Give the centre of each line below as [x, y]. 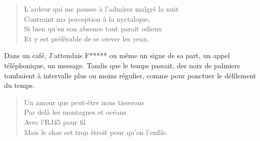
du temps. [19, 85]
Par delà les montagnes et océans [75, 112]
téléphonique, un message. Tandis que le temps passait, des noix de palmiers [122, 65]
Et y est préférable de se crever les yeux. [87, 38]
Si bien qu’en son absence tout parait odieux [93, 29]
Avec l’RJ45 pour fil [55, 122]
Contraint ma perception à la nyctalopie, [87, 18]
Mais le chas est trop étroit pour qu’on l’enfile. [96, 132]
